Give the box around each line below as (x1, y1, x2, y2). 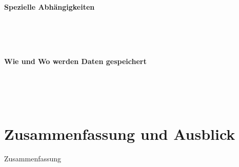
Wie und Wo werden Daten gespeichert (4, 56, 147, 67)
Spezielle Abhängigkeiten (4, 2, 95, 12)
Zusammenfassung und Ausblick (4, 123, 235, 144)
